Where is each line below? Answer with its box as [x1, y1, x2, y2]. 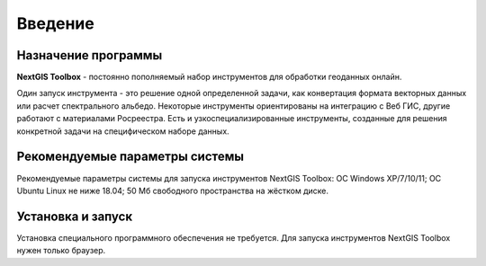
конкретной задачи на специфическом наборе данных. [16, 126, 229, 137]
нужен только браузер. [16, 245, 106, 256]
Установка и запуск [16, 208, 133, 224]
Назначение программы [16, 48, 163, 63]
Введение [16, 13, 94, 33]
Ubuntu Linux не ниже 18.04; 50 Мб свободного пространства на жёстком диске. [16, 185, 328, 196]
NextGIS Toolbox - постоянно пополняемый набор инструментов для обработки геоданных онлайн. [16, 72, 402, 83]
